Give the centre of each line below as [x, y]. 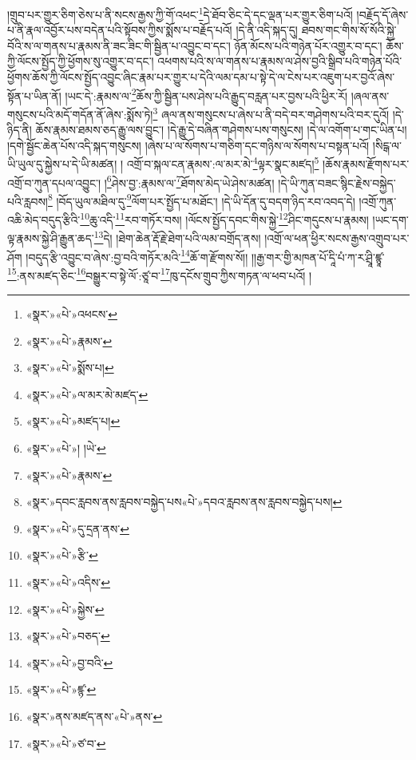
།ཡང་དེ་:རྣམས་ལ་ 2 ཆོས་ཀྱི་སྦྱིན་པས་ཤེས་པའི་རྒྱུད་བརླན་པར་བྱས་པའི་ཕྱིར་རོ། [206, 94]
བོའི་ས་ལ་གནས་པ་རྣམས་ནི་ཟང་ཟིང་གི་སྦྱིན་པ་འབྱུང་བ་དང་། [119, 45]
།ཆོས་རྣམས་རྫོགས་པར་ [366, 163]
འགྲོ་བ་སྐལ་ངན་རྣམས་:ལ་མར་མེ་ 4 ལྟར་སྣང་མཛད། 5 [223, 162]
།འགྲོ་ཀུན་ [378, 201]
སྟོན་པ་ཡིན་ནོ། [34, 95]
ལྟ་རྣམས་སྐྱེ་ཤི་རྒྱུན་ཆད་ [51, 238]
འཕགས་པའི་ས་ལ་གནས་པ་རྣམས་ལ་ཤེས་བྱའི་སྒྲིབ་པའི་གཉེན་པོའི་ [280, 61]
